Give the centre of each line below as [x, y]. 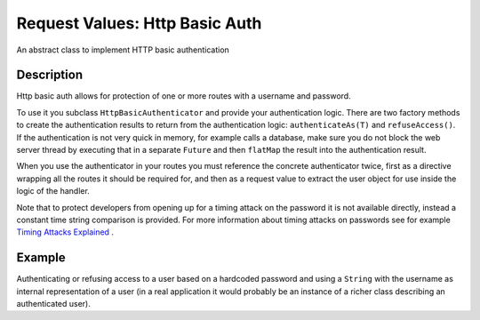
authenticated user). [53, 304]
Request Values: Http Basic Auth [139, 23]
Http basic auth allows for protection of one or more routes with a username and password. [184, 96]
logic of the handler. [53, 191]
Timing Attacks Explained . [65, 232]
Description [50, 75]
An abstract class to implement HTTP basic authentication [123, 50]
